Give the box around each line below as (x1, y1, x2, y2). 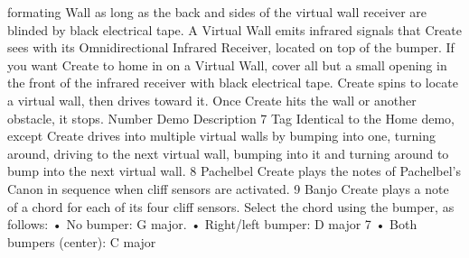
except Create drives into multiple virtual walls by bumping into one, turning (7, 126, 436, 145)
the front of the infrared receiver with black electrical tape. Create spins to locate (7, 73, 458, 92)
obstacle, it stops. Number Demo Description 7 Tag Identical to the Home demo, (7, 108, 455, 127)
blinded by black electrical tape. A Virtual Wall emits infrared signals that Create (7, 20, 462, 39)
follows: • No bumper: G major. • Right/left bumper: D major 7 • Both (7, 215, 417, 234)
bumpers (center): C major (7, 232, 156, 251)
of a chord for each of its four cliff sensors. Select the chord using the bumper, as (7, 197, 455, 216)
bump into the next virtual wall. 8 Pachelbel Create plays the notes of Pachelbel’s (7, 161, 461, 180)
